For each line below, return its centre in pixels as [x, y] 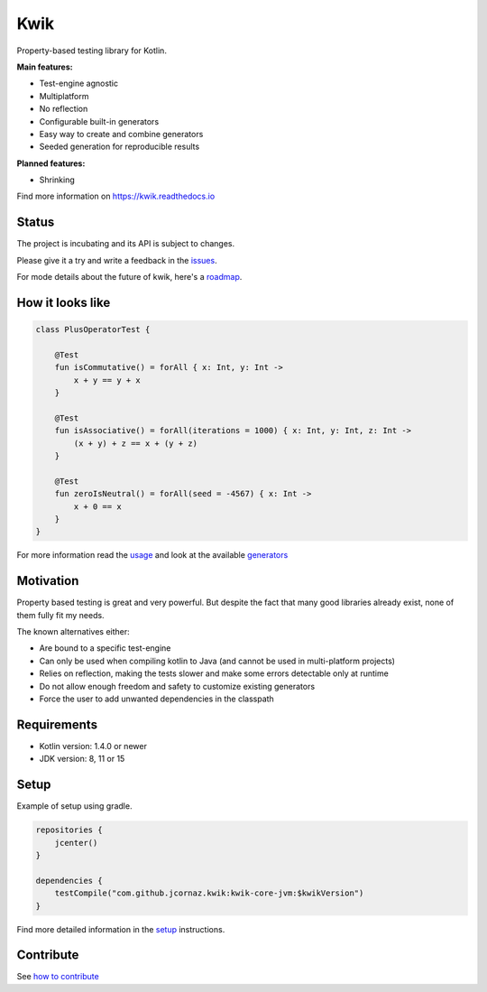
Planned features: [51, 163]
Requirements [57, 724]
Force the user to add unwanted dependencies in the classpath [156, 699]
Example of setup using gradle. [74, 806]
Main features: [45, 67]
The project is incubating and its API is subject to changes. [125, 244]
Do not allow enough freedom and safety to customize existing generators [177, 686]
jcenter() [76, 843]
